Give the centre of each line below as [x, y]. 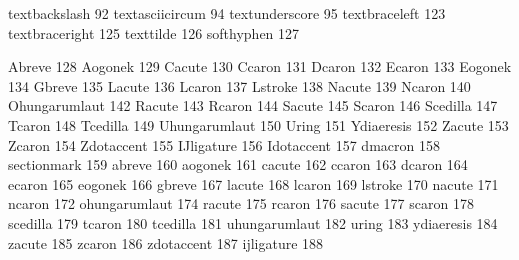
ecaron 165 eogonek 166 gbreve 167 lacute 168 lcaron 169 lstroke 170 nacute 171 [253, 183]
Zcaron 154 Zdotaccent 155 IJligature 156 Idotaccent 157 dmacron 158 [224, 144]
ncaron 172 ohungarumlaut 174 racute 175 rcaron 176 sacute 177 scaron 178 [241, 203]
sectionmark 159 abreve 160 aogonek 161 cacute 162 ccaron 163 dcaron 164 [238, 164]
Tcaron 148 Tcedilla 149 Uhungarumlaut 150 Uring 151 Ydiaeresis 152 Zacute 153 [258, 124]
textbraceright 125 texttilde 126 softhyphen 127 [154, 32]
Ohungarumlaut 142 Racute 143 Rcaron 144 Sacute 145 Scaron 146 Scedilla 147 [253, 105]
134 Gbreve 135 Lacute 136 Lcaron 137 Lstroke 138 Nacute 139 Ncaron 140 [239, 85]
